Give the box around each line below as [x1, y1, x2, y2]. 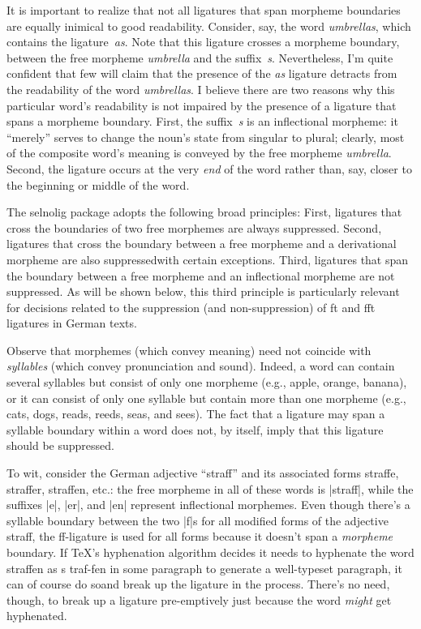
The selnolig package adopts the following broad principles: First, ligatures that [6, 203, 402, 220]
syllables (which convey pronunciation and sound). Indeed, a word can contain [6, 357, 395, 374]
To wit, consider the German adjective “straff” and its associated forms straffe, [6, 464, 399, 481]
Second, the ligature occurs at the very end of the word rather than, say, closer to [6, 160, 412, 177]
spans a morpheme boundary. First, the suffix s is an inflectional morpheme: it [6, 113, 398, 130]
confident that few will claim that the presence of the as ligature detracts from [6, 65, 397, 82]
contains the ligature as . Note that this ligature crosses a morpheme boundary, [6, 33, 400, 50]
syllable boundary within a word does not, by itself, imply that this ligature [6, 421, 384, 438]
